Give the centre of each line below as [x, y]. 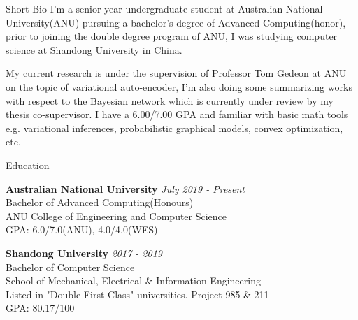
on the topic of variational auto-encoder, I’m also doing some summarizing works [179, 86]
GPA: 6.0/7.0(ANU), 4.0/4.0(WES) [82, 230]
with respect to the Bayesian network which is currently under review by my [170, 100]
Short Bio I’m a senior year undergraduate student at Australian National [164, 8]
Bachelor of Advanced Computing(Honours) [100, 202]
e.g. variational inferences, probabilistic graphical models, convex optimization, [174, 128]
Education [28, 165]
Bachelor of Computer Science [70, 267]
